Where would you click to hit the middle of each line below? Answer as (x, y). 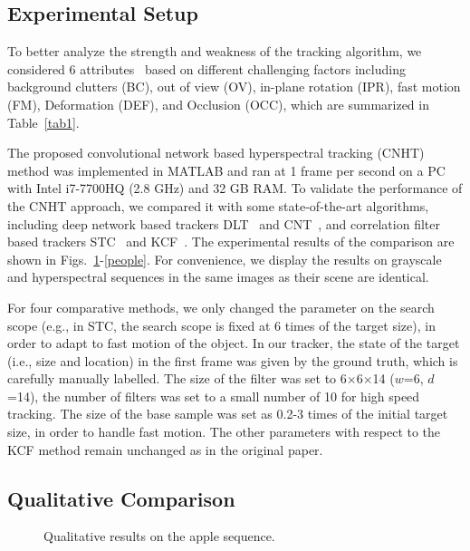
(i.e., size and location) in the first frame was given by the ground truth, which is (233, 360)
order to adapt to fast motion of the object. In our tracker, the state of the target (234, 343)
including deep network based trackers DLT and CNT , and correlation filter (224, 223)
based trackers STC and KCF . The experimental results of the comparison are (231, 242)
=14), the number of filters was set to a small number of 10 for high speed (214, 396)
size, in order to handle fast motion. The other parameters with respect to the (224, 432)
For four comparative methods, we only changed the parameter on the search (221, 307)
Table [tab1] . (43, 122)
